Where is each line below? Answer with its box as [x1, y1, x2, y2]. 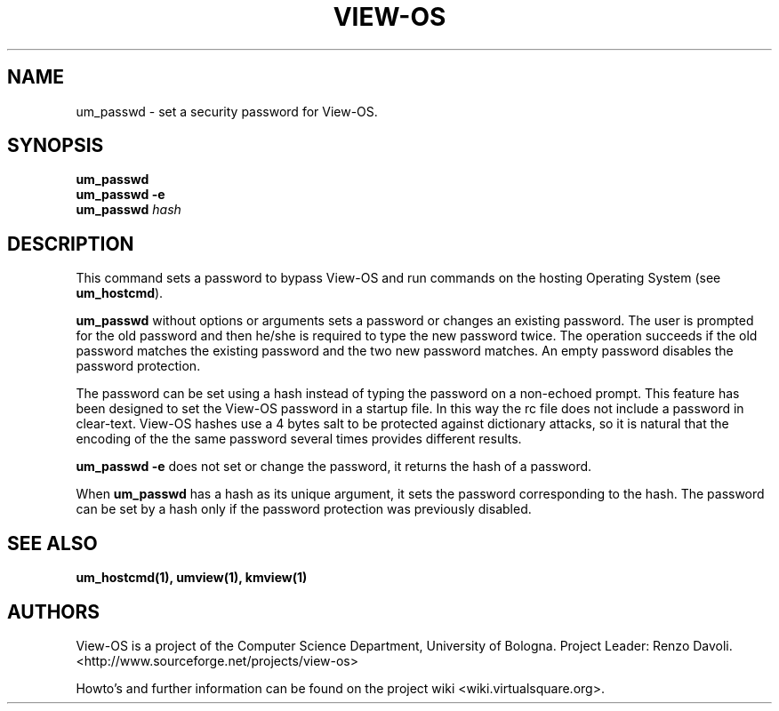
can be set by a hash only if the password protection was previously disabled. [76, 501, 532, 517]
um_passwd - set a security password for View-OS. [76, 103, 378, 119]
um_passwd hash [76, 202, 181, 218]
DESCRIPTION [7, 232, 134, 255]
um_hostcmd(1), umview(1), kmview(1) [76, 570, 308, 586]
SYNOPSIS [7, 134, 104, 157]
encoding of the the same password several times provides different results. [76, 431, 522, 447]
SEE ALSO [7, 531, 98, 555]
